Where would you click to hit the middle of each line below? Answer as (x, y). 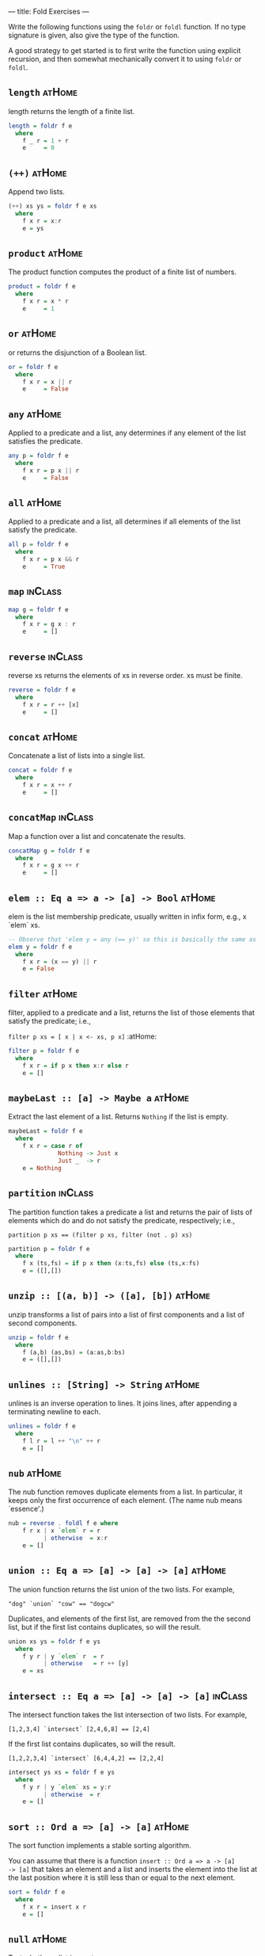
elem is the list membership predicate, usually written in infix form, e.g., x (127, 916)
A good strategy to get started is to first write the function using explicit (125, 50)
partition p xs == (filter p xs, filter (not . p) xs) (100, 1235)
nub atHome (35, 1473)
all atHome (35, 502)
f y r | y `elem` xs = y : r (67, 1787)
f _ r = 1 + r (45, 141)
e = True (44, 566)
